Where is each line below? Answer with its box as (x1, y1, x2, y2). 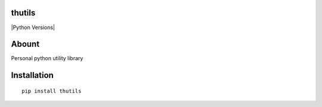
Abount (11, 39, 40, 49)
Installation (11, 70, 54, 80)
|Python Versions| (11, 24, 55, 31)
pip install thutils (21, 87, 82, 95)
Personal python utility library (11, 55, 83, 62)
